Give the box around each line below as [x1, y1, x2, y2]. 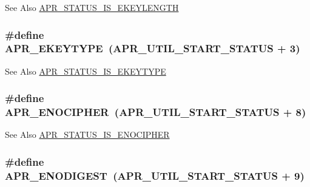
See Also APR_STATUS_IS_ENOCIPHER [5, 128, 170, 141]
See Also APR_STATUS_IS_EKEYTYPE [5, 64, 166, 77]
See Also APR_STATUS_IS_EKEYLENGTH [5, 1, 179, 13]
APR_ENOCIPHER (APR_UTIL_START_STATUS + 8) [5, 104, 306, 120]
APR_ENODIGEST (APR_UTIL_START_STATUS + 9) [5, 168, 305, 183]
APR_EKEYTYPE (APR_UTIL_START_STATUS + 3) [5, 41, 300, 56]
